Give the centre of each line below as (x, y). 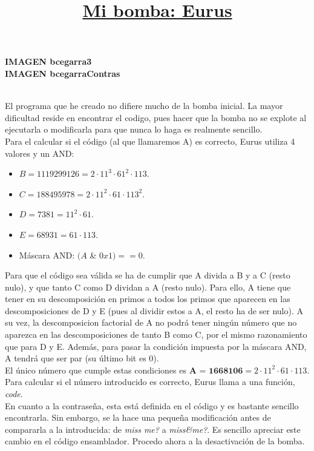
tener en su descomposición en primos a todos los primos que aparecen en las (148, 299)
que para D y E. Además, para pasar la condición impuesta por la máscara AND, (156, 346)
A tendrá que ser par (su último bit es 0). (82, 358)
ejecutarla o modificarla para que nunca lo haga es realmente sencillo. (134, 129)
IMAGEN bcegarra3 (48, 61)
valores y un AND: (40, 153)
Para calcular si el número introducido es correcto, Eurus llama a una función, (150, 382)
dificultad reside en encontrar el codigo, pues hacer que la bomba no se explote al (156, 117)
